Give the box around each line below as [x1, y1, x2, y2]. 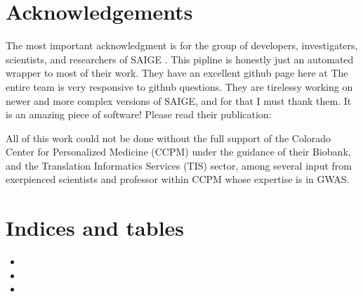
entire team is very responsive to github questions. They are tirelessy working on [6, 79, 353, 94]
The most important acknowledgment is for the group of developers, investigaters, [6, 38, 358, 53]
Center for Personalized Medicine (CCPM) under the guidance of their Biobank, [6, 144, 351, 159]
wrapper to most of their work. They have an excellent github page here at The [6, 65, 348, 80]
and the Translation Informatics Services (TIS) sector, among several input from [6, 158, 352, 172]
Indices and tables [6, 213, 185, 242]
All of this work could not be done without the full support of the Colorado [6, 130, 331, 145]
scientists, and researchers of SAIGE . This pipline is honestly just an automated [6, 51, 354, 66]
